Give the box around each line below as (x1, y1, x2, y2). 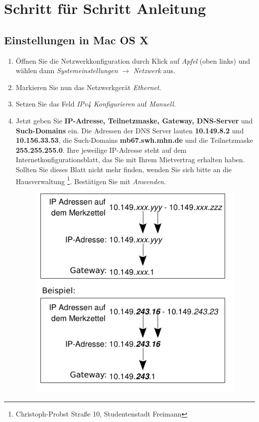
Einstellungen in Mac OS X (4, 32, 149, 47)
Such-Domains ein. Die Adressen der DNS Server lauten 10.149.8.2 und (15, 125, 244, 135)
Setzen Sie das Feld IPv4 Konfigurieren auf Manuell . (15, 99, 176, 109)
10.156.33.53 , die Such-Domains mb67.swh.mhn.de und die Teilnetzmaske (15, 135, 254, 145)
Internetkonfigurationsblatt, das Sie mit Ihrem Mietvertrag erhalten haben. (15, 154, 245, 165)
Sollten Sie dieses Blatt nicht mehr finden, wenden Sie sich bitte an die (15, 164, 232, 174)
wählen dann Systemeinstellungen (15, 65, 118, 76)
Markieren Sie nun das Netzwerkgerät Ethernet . (15, 82, 161, 92)
